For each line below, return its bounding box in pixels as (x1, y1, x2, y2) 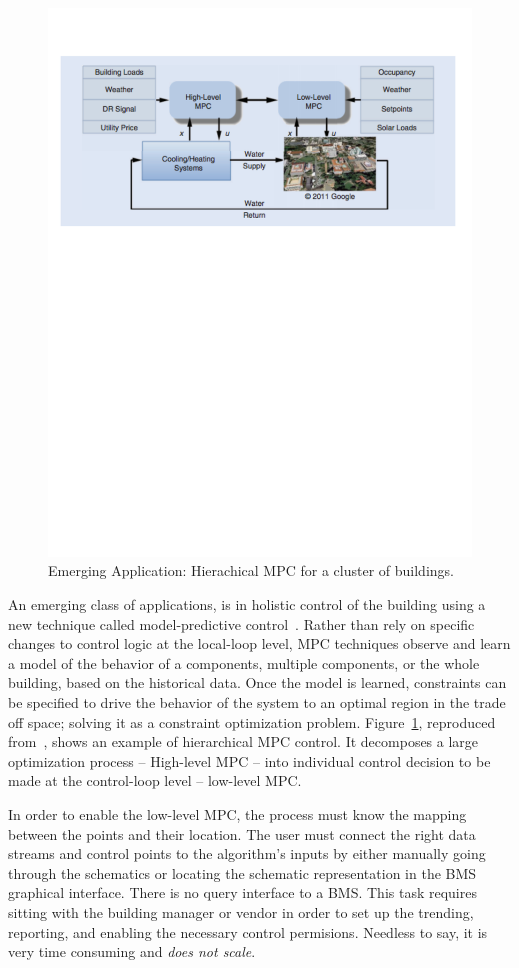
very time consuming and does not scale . (8, 941, 256, 962)
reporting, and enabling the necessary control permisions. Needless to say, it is (8, 921, 488, 942)
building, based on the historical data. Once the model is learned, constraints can (8, 672, 507, 693)
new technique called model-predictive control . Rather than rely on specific (8, 613, 475, 634)
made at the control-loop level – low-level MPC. (8, 770, 302, 791)
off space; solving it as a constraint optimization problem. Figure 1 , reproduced (8, 711, 496, 732)
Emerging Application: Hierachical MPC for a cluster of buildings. (48, 560, 454, 581)
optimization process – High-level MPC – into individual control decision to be (8, 750, 491, 771)
